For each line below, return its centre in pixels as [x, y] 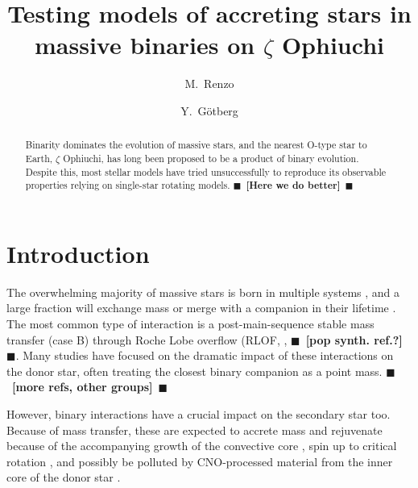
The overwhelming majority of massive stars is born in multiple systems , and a [203, 292]
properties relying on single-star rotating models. [128, 185]
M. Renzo [209, 83]
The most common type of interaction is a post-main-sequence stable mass [190, 324]
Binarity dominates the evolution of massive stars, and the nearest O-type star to [196, 145]
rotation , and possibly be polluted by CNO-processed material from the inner [200, 461]
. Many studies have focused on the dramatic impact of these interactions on [205, 355]
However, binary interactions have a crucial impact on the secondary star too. [199, 414]
